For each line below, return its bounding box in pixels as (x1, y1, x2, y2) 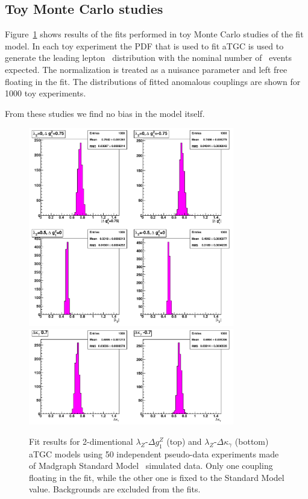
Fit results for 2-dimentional (29, 435, 133, 447)
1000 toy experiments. (5, 87, 86, 99)
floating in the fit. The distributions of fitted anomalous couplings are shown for (5, 75, 301, 87)
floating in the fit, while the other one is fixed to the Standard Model (29, 471, 284, 483)
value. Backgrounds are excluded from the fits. (29, 483, 201, 495)
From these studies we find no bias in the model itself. (5, 107, 205, 119)
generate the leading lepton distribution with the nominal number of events (5, 51, 292, 64)
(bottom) (234, 435, 269, 447)
